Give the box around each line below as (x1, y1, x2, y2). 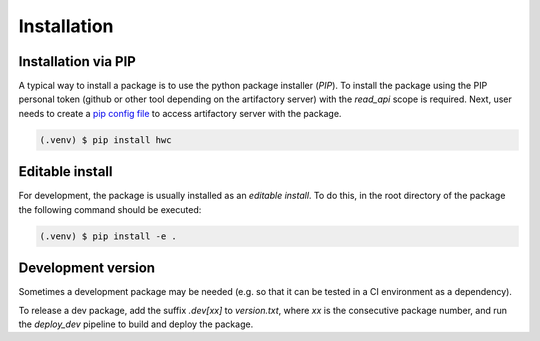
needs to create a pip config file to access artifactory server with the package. (18, 107, 342, 119)
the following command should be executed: (18, 203, 202, 215)
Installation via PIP (18, 53, 137, 70)
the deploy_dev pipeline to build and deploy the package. (18, 318, 254, 330)
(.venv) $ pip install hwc (39, 134, 172, 145)
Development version (18, 260, 155, 277)
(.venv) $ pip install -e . (39, 230, 177, 242)
